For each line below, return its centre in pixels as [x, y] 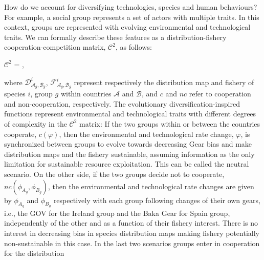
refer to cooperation [220, 94]
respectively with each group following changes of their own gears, [157, 200]
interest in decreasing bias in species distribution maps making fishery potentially [132, 233]
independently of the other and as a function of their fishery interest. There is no [131, 223]
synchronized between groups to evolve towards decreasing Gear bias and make [128, 144]
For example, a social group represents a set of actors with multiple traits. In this [132, 17]
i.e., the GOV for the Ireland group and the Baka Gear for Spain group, [117, 213]
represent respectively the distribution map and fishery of [164, 82]
